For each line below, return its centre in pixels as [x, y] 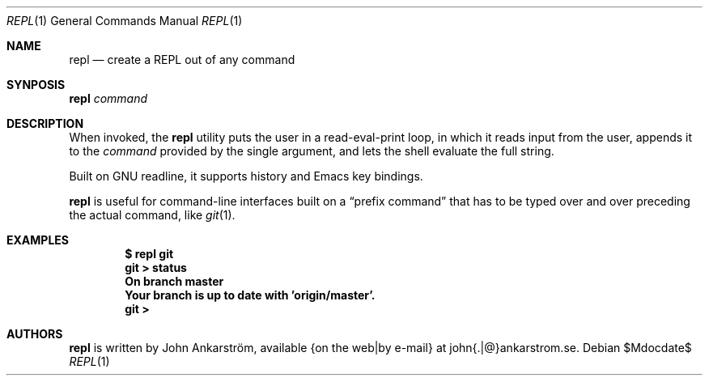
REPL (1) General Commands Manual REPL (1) [125, 21]
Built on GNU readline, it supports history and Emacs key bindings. [246, 176]
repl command [108, 98]
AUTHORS [35, 334]
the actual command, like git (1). [152, 215]
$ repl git [149, 254]
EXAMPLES [38, 240]
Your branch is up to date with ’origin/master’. [250, 295]
